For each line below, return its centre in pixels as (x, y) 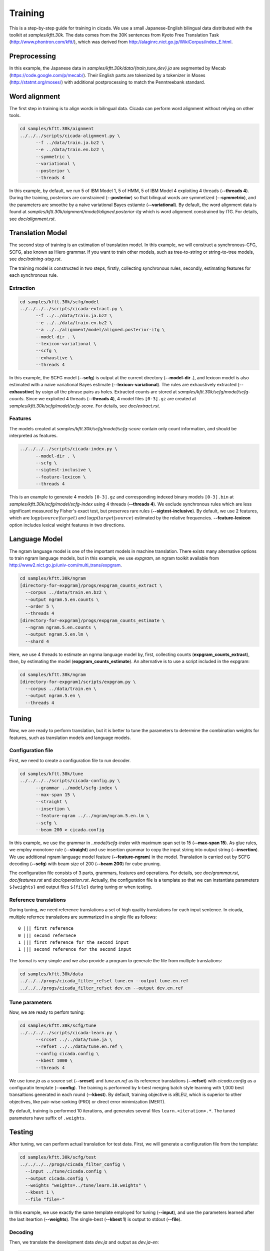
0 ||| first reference (46, 928)
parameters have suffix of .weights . (47, 1118)
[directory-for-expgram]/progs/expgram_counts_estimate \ (92, 620)
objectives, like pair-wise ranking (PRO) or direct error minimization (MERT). (87, 1101)
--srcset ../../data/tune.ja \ (74, 1040)
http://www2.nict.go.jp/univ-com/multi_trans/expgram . (65, 565)
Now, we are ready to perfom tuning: (47, 1012)
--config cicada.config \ (67, 1054)
